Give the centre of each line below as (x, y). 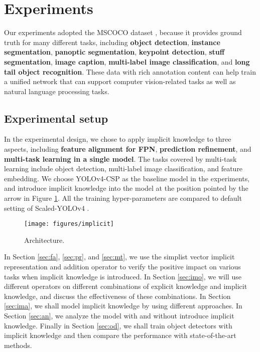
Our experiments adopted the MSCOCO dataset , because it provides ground (123, 32)
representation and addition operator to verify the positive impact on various (122, 267)
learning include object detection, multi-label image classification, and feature (123, 168)
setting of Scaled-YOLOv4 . (47, 208)
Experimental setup (56, 118)
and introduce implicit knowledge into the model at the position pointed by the (126, 188)
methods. (18, 345)
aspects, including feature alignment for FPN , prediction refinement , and (128, 149)
